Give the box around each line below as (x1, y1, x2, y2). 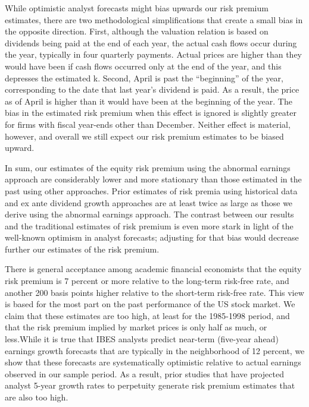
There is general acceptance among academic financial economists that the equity (5, 263, 302, 275)
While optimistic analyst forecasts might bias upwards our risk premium (5, 2, 269, 14)
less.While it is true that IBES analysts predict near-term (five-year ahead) (5, 333, 279, 345)
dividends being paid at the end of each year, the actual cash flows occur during (5, 36, 297, 49)
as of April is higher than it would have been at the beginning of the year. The (5, 94, 292, 107)
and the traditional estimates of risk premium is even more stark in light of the (5, 219, 294, 232)
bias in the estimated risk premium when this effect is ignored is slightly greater (5, 106, 296, 119)
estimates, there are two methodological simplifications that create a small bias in (5, 13, 303, 26)
